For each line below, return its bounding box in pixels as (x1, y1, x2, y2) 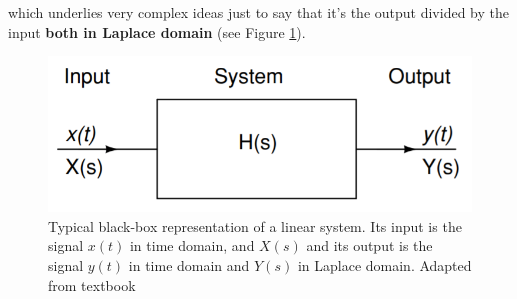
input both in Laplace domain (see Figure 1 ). (8, 21, 306, 42)
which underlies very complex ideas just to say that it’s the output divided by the (8, 2, 509, 22)
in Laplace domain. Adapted (297, 255, 472, 276)
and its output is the (306, 235, 433, 256)
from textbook (48, 274, 136, 295)
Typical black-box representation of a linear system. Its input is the (48, 215, 462, 236)
